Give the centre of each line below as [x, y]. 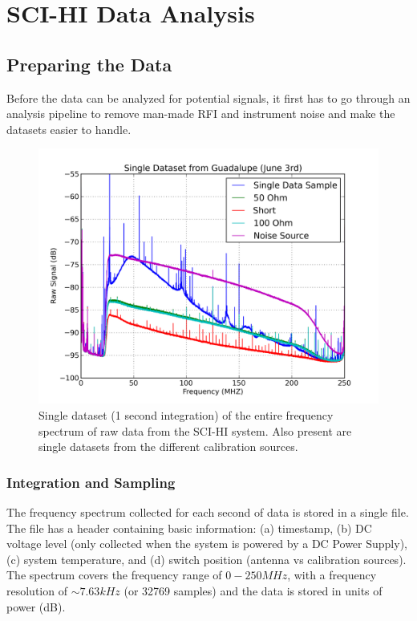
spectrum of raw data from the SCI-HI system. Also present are [195, 430]
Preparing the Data [89, 64]
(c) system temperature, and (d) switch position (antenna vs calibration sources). [206, 559]
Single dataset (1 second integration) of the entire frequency [186, 414]
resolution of [37, 590]
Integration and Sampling [91, 482]
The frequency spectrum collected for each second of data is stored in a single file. [208, 511]
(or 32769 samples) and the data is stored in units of [253, 590]
